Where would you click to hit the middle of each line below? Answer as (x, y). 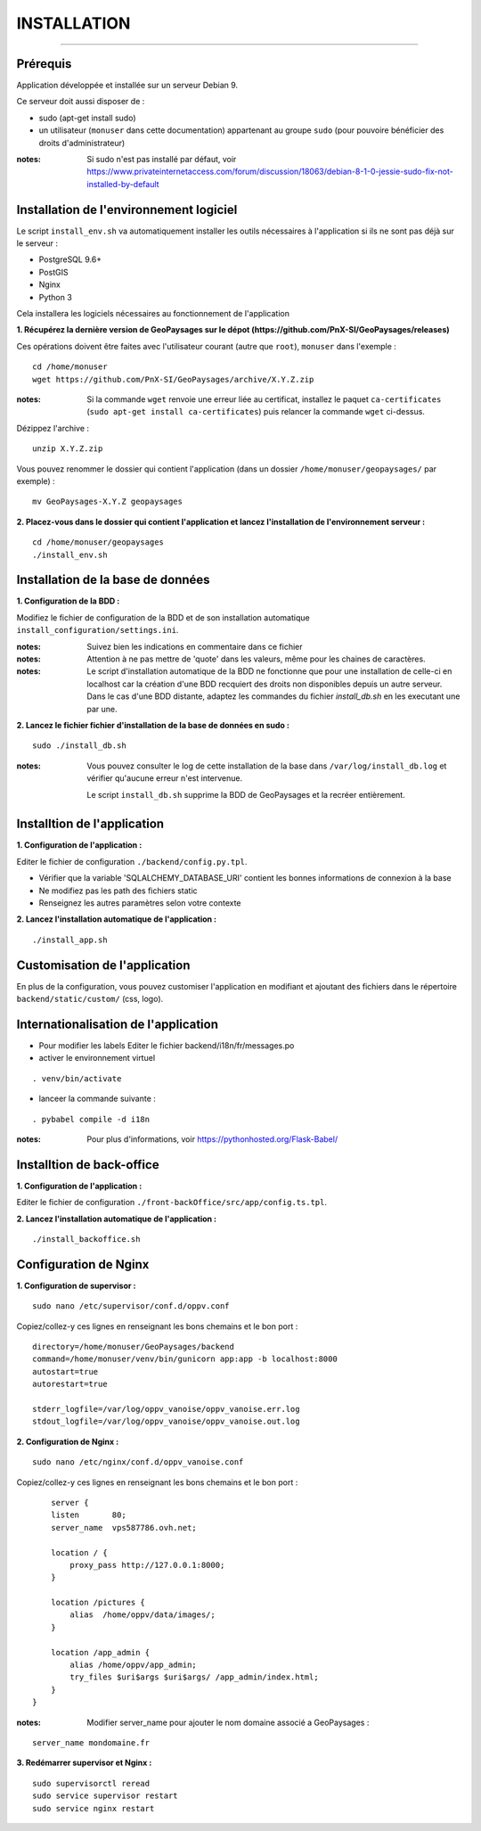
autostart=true (65, 1371)
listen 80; (88, 1515)
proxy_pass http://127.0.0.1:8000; (147, 1565)
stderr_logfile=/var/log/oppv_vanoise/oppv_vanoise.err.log (166, 1409)
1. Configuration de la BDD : (68, 601)
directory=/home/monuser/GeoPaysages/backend (134, 1347)
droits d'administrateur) (82, 143)
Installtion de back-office (88, 1165)
